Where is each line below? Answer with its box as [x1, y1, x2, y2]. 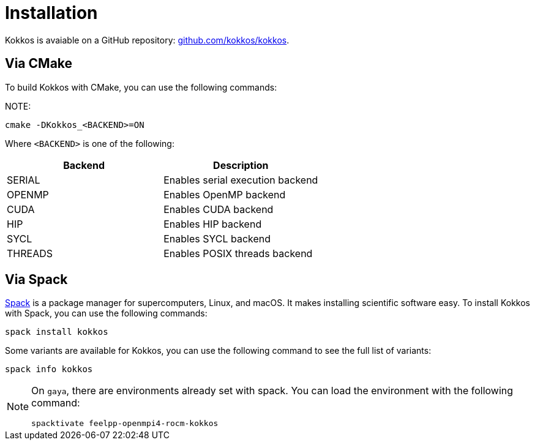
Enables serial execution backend [163, 173, 318, 186]
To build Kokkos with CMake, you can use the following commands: [5, 81, 277, 92]
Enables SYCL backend [163, 232, 271, 245]
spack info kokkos [5, 364, 93, 375]
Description [213, 159, 269, 171]
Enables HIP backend [163, 217, 262, 230]
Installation [5, 2, 98, 23]
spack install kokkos [5, 327, 108, 337]
